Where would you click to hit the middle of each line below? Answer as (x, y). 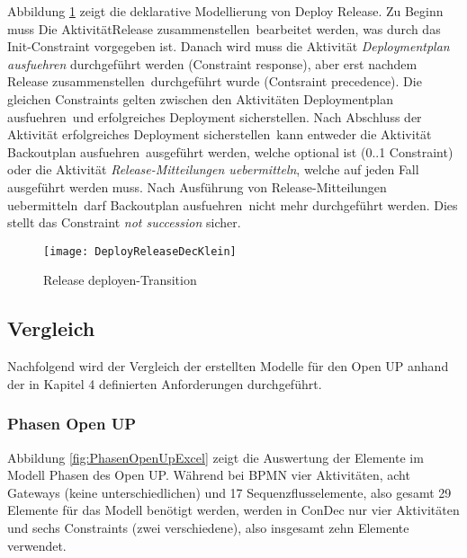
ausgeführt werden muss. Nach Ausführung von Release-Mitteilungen (197, 186)
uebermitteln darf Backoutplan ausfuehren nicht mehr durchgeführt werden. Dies (233, 204)
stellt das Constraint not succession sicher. (124, 222)
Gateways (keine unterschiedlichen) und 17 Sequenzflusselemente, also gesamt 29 (229, 492)
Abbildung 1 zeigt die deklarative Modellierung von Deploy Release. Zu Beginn (225, 11)
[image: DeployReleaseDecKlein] (140, 251)
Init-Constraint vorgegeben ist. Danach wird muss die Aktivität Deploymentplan (229, 46)
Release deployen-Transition (120, 280)
